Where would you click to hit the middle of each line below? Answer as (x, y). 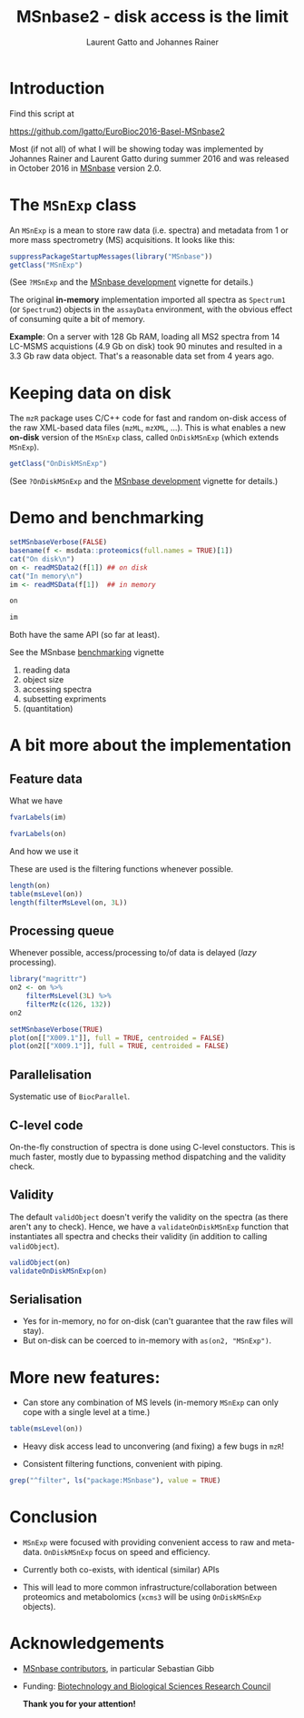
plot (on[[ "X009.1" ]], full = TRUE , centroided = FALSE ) (117, 1038)
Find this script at (42, 113)
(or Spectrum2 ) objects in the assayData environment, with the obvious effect (151, 309)
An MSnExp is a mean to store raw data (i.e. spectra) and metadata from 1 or (149, 230)
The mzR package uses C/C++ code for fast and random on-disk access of (148, 418)
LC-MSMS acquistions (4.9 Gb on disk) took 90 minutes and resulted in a (146, 347)
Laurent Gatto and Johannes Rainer (152, 42)
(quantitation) (48, 709)
